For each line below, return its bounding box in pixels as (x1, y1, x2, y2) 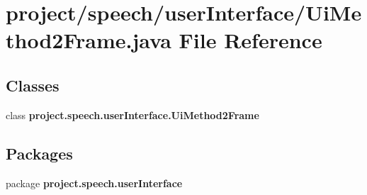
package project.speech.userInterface (6, 175, 183, 190)
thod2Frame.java (6, 26, 171, 55)
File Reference (179, 26, 322, 55)
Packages (6, 142, 73, 164)
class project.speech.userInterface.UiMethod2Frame (6, 107, 259, 122)
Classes (6, 74, 60, 96)
